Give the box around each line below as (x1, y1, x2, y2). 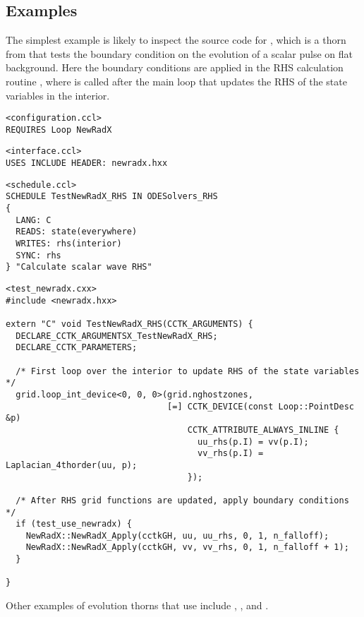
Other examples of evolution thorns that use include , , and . (6, 598, 269, 613)
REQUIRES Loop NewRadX (6, 124, 112, 135)
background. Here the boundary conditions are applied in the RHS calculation (6, 60, 344, 75)
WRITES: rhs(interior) (16, 239, 122, 249)
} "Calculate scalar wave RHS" (6, 262, 152, 272)
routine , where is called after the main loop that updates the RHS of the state (6, 73, 347, 88)
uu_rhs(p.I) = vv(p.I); (198, 436, 309, 447)
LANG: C (16, 215, 51, 225)
